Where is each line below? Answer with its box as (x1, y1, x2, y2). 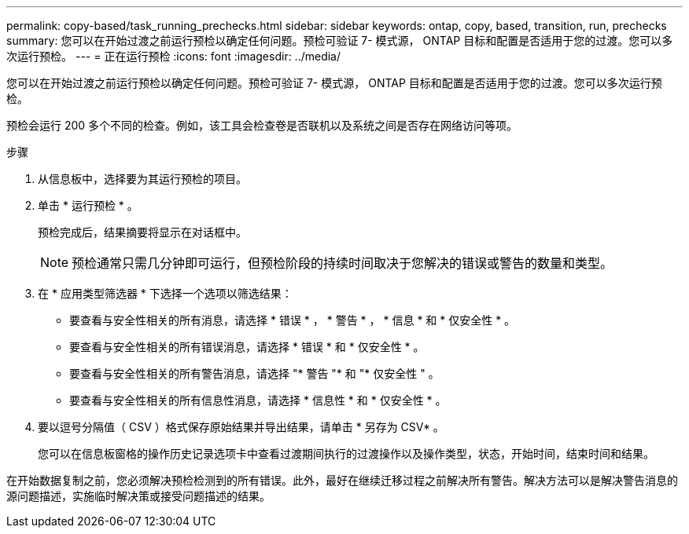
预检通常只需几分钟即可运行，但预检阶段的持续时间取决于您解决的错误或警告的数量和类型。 (72, 255, 613, 271)
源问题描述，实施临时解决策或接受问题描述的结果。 (6, 489, 271, 503)
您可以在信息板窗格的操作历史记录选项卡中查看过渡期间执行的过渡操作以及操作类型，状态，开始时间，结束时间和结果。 (38, 447, 654, 460)
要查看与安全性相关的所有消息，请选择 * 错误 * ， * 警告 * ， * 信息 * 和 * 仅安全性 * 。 (69, 313, 516, 327)
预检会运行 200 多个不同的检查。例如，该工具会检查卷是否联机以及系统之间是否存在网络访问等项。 (6, 119, 518, 132)
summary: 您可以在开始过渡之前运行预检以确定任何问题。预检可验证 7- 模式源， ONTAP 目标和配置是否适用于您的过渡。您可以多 (6, 34, 673, 47)
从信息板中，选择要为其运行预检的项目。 (38, 172, 247, 185)
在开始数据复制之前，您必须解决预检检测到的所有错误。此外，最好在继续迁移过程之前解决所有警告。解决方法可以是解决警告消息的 (6, 474, 678, 487)
